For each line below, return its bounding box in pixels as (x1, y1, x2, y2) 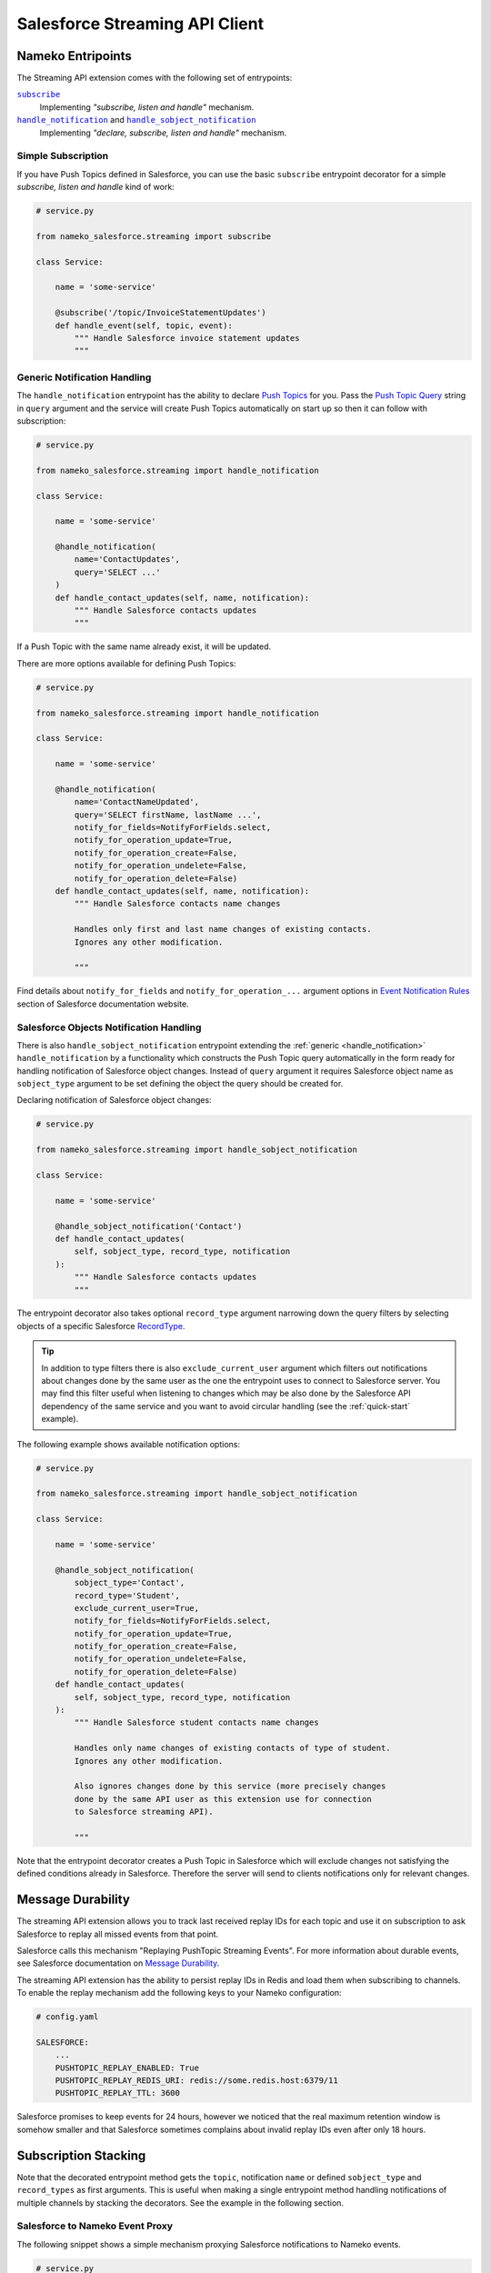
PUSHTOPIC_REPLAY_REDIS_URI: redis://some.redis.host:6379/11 (55, 2076, 338, 2086)
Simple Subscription (16, 150, 109, 163)
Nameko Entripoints (16, 48, 132, 64)
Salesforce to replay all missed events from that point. (16, 1928, 219, 1939)
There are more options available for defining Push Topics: (16, 657, 236, 668)
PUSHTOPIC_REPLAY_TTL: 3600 (55, 2088, 181, 2098)
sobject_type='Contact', (74, 1577, 185, 1588)
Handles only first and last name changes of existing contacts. (74, 924, 372, 935)
